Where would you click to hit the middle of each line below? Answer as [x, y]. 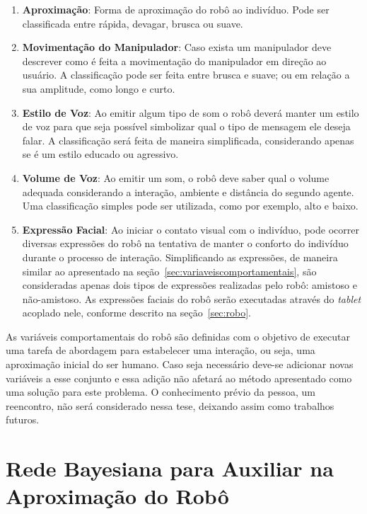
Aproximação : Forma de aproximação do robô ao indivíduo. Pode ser [176, 9]
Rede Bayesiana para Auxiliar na [170, 468]
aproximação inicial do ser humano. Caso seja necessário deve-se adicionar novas [180, 364]
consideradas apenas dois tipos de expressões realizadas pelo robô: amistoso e [190, 285]
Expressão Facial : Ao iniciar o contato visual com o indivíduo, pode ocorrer [191, 229]
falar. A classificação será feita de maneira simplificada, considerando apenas [188, 140]
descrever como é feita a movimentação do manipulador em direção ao [174, 61]
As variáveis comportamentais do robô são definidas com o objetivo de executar [178, 336]
